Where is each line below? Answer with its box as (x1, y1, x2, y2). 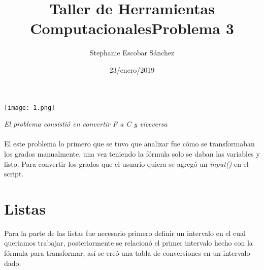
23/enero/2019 (109, 64, 155, 75)
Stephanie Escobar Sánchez (89, 47, 175, 58)
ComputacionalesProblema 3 (30, 18, 234, 39)
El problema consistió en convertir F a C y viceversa (4, 118, 168, 129)
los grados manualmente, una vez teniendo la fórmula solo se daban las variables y (4, 148, 260, 159)
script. (4, 168, 24, 179)
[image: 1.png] (4, 104, 55, 111)
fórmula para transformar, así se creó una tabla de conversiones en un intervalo (4, 248, 250, 258)
